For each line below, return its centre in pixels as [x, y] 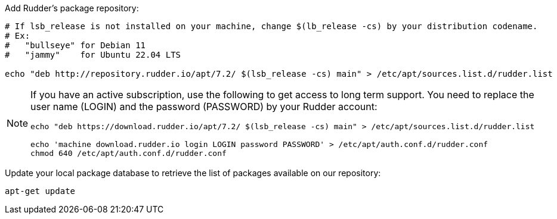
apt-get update [40, 191]
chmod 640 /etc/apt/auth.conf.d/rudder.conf [129, 153]
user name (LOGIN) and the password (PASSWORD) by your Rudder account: [204, 107]
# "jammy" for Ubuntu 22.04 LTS [93, 55]
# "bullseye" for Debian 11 [75, 45]
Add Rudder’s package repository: [72, 8]
